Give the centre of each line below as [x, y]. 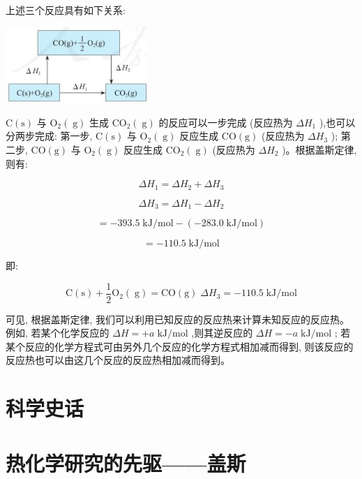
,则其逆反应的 [222, 333]
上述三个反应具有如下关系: [66, 10]
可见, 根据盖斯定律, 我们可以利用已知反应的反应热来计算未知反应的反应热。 [178, 319]
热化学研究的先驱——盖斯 [126, 463]
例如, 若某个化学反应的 [58, 333]
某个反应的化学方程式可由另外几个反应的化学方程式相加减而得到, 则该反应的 [180, 346]
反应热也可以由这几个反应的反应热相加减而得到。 [118, 360]
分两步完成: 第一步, [49, 136]
